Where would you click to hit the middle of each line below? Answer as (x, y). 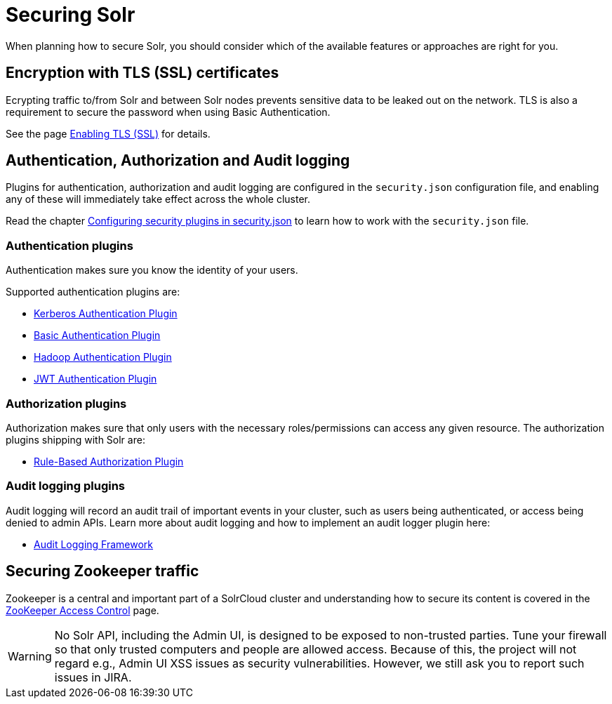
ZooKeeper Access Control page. (82, 610)
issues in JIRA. (93, 677)
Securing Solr (71, 15)
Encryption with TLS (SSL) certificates (142, 73)
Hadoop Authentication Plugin (103, 357)
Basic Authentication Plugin (97, 336)
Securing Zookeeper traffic (102, 571)
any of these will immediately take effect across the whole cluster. (158, 199)
